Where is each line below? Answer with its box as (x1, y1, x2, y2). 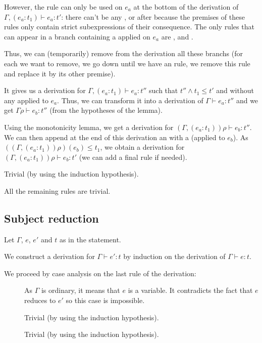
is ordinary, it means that (41, 285, 120, 295)
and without (216, 85, 254, 96)
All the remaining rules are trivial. (4, 185, 111, 196)
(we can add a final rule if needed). (79, 151, 187, 162)
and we (236, 95, 258, 105)
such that (149, 85, 178, 96)
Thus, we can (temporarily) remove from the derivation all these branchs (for (4, 48, 243, 59)
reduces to (24, 295, 56, 306)
